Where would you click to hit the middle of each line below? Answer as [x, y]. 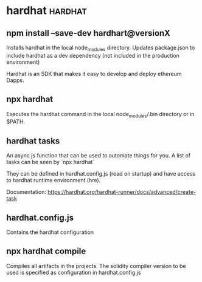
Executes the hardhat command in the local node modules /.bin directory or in [100, 115]
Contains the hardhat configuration [50, 232]
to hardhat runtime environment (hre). [54, 181]
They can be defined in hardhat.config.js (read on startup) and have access [101, 174]
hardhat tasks [33, 141]
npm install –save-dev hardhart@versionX [88, 33]
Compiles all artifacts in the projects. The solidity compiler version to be [96, 266]
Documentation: [26, 192]
